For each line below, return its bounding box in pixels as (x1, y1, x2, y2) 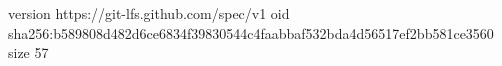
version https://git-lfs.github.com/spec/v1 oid (8, 3, 290, 23)
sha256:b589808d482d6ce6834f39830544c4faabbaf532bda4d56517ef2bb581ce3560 (8, 22, 494, 43)
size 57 (8, 42, 49, 63)
